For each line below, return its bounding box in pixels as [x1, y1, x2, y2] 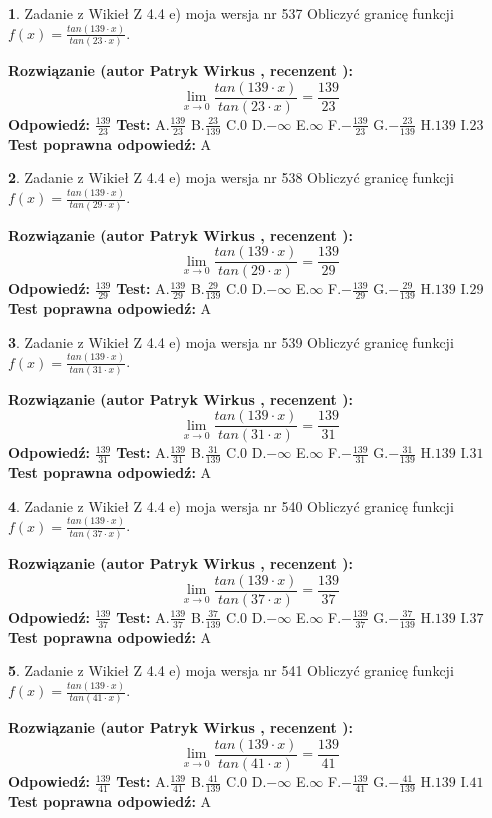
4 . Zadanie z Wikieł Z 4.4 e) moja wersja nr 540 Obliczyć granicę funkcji [8, 495, 454, 516]
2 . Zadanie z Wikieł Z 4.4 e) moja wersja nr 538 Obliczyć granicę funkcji [8, 167, 454, 188]
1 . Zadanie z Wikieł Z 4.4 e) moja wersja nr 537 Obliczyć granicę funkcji [8, 3, 454, 23]
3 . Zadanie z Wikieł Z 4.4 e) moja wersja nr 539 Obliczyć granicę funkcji [8, 331, 454, 352]
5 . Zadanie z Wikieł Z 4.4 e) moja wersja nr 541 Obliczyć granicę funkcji [8, 660, 454, 681]
